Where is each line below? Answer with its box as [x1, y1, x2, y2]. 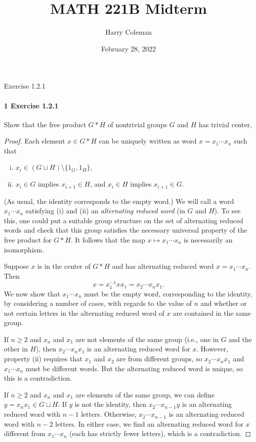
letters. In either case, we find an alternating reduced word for [55, 418, 244, 429]
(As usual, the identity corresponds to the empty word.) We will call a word [4, 196, 234, 206]
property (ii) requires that [4, 353, 83, 364]
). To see [214, 205, 241, 216]
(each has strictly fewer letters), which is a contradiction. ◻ [69, 428, 251, 439]
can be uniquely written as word [99, 136, 197, 146]
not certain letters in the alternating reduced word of [4, 307, 165, 318]
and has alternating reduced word [112, 261, 214, 271]
